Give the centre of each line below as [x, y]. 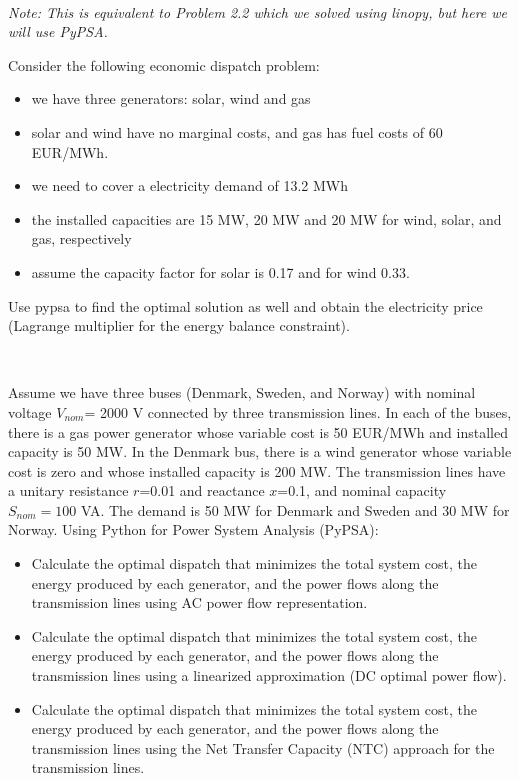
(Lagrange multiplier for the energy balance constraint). [179, 325]
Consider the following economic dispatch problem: [164, 64]
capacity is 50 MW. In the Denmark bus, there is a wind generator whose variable [260, 451]
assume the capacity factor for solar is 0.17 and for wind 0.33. [220, 271]
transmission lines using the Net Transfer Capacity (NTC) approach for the [263, 747]
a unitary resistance [68, 490]
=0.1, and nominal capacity [362, 490]
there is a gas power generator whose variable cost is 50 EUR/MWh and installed [258, 431]
